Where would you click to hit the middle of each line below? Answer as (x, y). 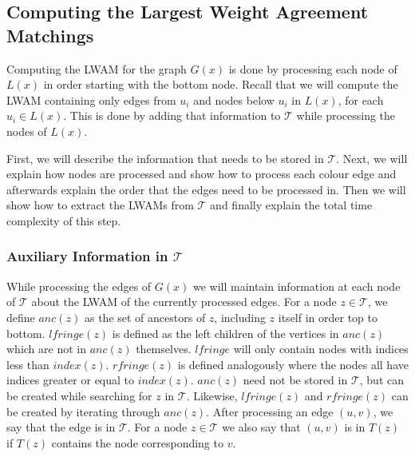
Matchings (50, 35)
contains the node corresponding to (137, 442)
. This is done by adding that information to (172, 115)
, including (240, 317)
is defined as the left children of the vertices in (225, 333)
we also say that (261, 427)
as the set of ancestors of (145, 317)
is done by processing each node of (313, 68)
